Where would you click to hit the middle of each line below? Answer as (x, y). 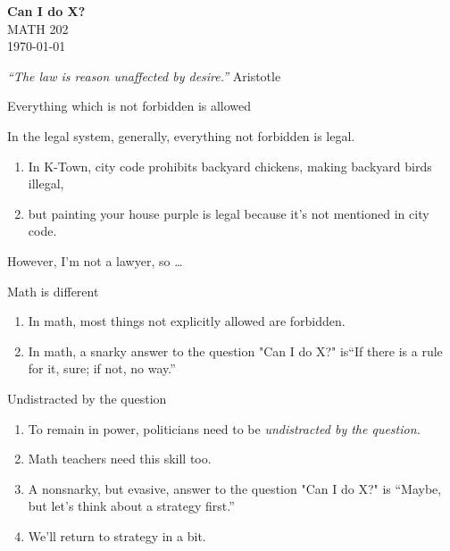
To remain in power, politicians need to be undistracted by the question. (224, 428)
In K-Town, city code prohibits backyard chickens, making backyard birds (230, 166)
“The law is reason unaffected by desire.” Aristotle (144, 75)
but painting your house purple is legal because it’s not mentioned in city (229, 213)
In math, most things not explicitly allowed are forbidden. (187, 321)
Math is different (53, 291)
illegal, (46, 184)
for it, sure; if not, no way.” (102, 368)
